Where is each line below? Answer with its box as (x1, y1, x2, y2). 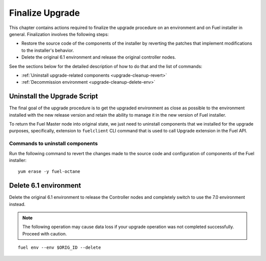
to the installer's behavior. (21, 47, 74, 53)
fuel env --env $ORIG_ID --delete (18, 245, 101, 251)
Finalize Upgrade (9, 7, 80, 18)
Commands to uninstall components (9, 140, 98, 147)
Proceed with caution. (22, 230, 67, 236)
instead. (9, 201, 26, 207)
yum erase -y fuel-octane (18, 169, 81, 174)
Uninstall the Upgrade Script (9, 92, 99, 100)
